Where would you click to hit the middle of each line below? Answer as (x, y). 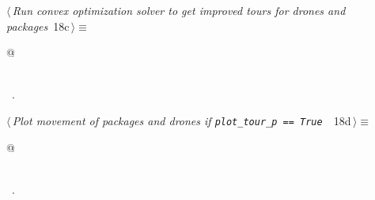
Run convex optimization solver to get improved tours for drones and (179, 10)
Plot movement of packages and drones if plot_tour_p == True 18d (182, 120)
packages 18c (38, 26)
